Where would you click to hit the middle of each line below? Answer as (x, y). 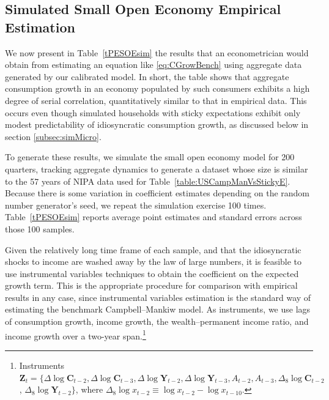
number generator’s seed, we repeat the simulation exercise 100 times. (136, 205)
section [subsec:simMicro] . (53, 136)
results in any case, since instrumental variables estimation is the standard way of (158, 297)
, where (89, 389)
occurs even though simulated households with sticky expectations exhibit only (153, 112)
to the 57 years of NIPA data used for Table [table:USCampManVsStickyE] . (148, 181)
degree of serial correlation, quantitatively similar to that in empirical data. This (156, 100)
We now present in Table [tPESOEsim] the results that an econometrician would (157, 52)
